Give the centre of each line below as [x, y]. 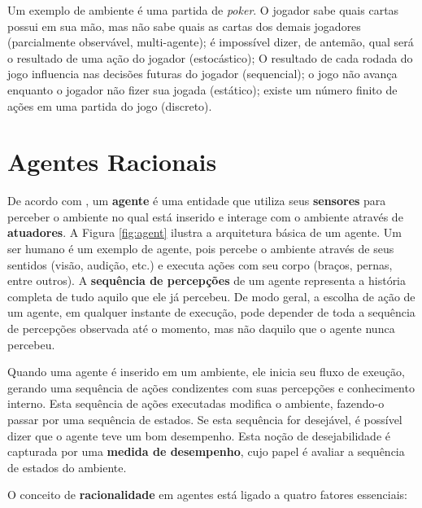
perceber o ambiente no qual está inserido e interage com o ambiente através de [205, 216]
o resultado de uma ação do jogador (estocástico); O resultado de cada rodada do [210, 57]
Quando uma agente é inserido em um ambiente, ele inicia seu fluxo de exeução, [206, 372]
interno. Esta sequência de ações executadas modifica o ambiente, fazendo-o [196, 403]
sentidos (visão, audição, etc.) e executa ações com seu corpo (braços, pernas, [200, 264]
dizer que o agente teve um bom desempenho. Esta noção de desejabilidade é [199, 435]
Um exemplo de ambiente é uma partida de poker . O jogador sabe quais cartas [203, 10]
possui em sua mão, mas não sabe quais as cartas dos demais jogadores [184, 26]
